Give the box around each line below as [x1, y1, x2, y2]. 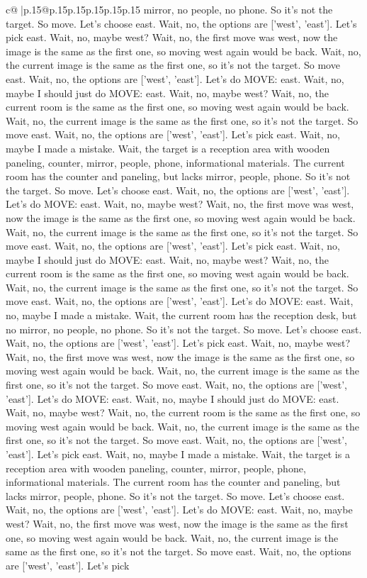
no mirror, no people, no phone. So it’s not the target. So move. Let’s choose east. [6, 321, 362, 336]
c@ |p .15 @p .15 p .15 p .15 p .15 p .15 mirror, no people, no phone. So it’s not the [6, 2, 333, 16]
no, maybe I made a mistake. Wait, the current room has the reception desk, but [6, 308, 357, 323]
